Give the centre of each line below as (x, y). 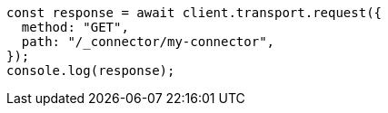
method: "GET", (75, 27)
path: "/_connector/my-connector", (148, 42)
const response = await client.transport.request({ (194, 13)
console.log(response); (91, 71)
